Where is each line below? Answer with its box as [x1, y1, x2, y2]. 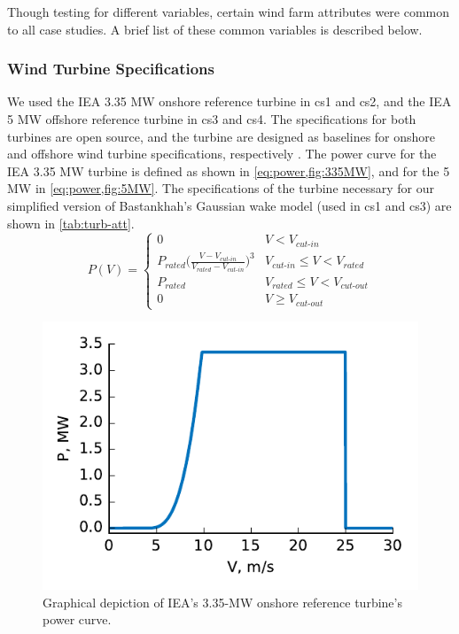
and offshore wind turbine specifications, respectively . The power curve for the [7, 144, 437, 163]
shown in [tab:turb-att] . [7, 213, 135, 232]
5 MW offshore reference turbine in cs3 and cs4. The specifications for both [7, 110, 416, 128]
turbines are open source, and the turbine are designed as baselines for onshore [7, 127, 436, 145]
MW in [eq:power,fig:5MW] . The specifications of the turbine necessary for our [7, 179, 434, 197]
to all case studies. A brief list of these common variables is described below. [7, 19, 423, 38]
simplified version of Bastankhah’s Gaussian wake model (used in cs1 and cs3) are [7, 196, 452, 214]
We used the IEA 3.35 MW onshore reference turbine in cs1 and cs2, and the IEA [7, 92, 452, 111]
